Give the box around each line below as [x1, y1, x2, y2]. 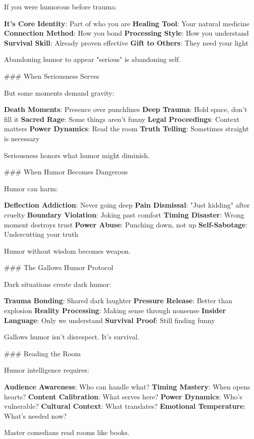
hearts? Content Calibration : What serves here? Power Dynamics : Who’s [4, 391, 243, 401]
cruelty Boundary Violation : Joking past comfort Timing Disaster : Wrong [4, 209, 245, 219]
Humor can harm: [4, 183, 58, 193]
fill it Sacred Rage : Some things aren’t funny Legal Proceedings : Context [4, 113, 240, 124]
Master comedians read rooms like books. [4, 427, 129, 438]
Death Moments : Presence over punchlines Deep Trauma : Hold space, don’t [4, 104, 248, 114]
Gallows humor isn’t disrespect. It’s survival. [4, 331, 139, 342]
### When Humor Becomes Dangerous [4, 166, 128, 177]
